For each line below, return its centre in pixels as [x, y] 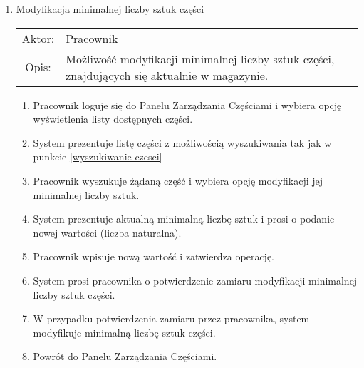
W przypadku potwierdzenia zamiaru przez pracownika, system [171, 318]
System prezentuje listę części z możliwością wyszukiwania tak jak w [182, 142]
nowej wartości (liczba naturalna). [107, 232]
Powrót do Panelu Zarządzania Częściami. [125, 356]
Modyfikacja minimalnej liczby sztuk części [110, 9]
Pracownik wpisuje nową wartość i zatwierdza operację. [154, 256]
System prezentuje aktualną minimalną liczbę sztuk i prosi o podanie [184, 219]
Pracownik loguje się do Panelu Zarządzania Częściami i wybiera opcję [187, 104]
